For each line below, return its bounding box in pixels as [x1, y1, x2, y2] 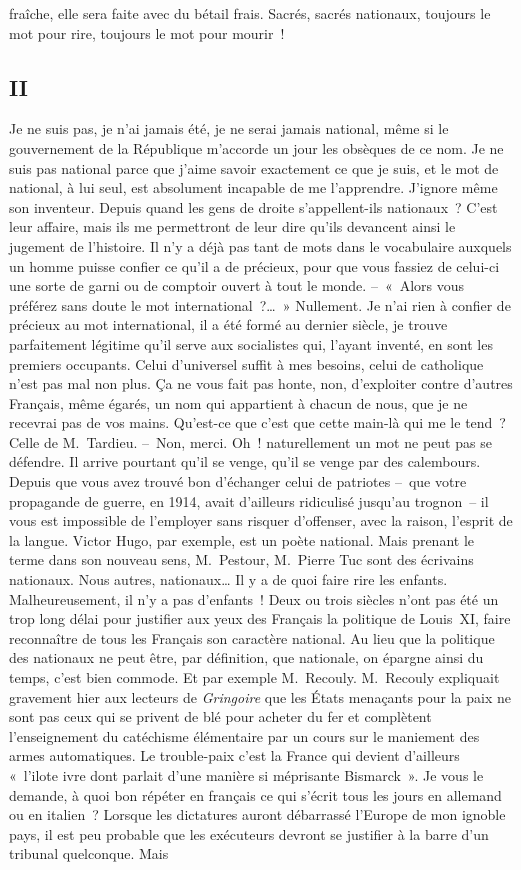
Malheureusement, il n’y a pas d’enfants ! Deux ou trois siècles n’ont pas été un [9, 588, 499, 609]
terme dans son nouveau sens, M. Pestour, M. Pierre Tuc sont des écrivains [9, 549, 474, 570]
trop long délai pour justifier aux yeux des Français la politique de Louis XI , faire [9, 608, 511, 629]
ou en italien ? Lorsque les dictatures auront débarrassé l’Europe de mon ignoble [9, 804, 506, 825]
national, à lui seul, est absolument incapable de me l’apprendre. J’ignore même [9, 177, 498, 198]
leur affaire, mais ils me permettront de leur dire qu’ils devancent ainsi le [9, 216, 456, 237]
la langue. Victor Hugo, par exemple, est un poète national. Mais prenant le [9, 529, 475, 550]
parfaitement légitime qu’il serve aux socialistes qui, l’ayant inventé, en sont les [9, 333, 493, 354]
